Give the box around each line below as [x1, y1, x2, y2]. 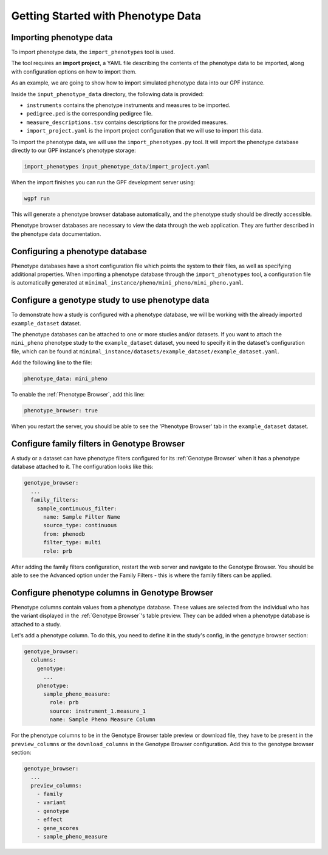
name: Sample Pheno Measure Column [49, 716, 156, 723]
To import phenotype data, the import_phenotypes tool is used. [11, 49, 176, 56]
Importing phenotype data [11, 32, 113, 43]
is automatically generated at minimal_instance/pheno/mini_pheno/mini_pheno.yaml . [11, 279, 244, 286]
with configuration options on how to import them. [11, 67, 137, 75]
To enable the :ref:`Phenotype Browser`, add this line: [11, 391, 145, 398]
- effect [36, 816, 63, 823]
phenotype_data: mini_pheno [24, 375, 108, 382]
